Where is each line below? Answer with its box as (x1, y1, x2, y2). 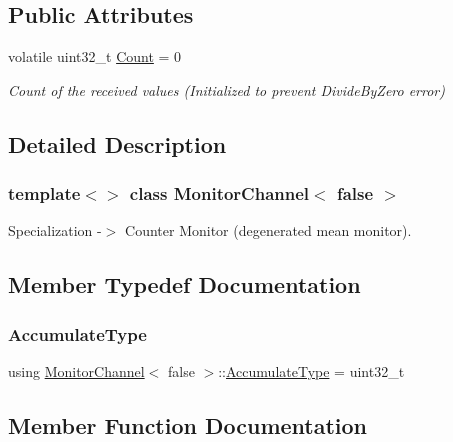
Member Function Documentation (8, 409, 368, 440)
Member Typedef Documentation (8, 269, 361, 300)
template (8, 181, 81, 206)
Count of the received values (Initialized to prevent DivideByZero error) (8, 79, 446, 100)
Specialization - (8, 220, 102, 241)
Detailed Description (8, 128, 227, 159)
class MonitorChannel (129, 181, 310, 206)
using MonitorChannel (8, 360, 145, 381)
